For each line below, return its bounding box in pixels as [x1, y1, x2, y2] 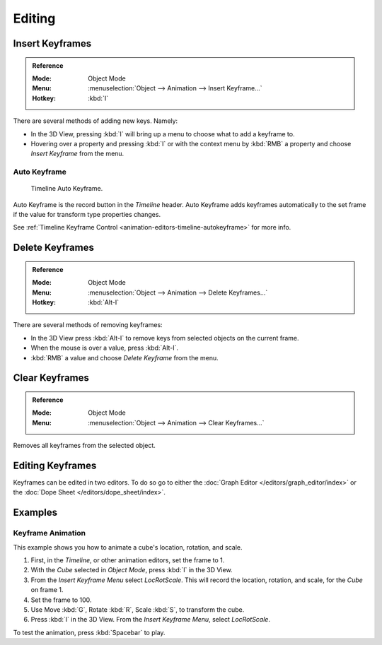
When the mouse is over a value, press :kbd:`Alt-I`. [30, 343, 179, 353]
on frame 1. [30, 586, 64, 594]
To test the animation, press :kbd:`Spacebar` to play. [13, 628, 166, 637]
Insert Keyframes [13, 37, 92, 49]
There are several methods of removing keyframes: [13, 321, 163, 329]
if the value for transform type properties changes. [13, 211, 161, 219]
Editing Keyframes [13, 459, 97, 471]
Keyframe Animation [13, 528, 86, 538]
